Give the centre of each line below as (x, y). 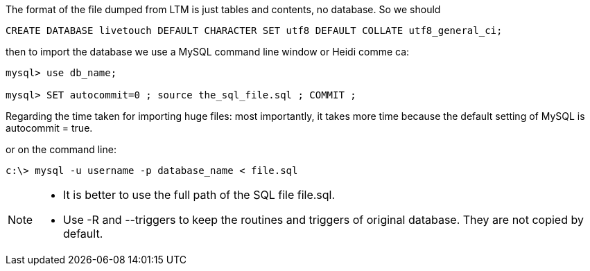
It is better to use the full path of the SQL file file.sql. (199, 195)
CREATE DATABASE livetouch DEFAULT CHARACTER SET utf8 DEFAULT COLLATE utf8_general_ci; (254, 30)
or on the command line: (61, 149)
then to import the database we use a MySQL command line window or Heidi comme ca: (208, 52)
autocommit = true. (49, 128)
